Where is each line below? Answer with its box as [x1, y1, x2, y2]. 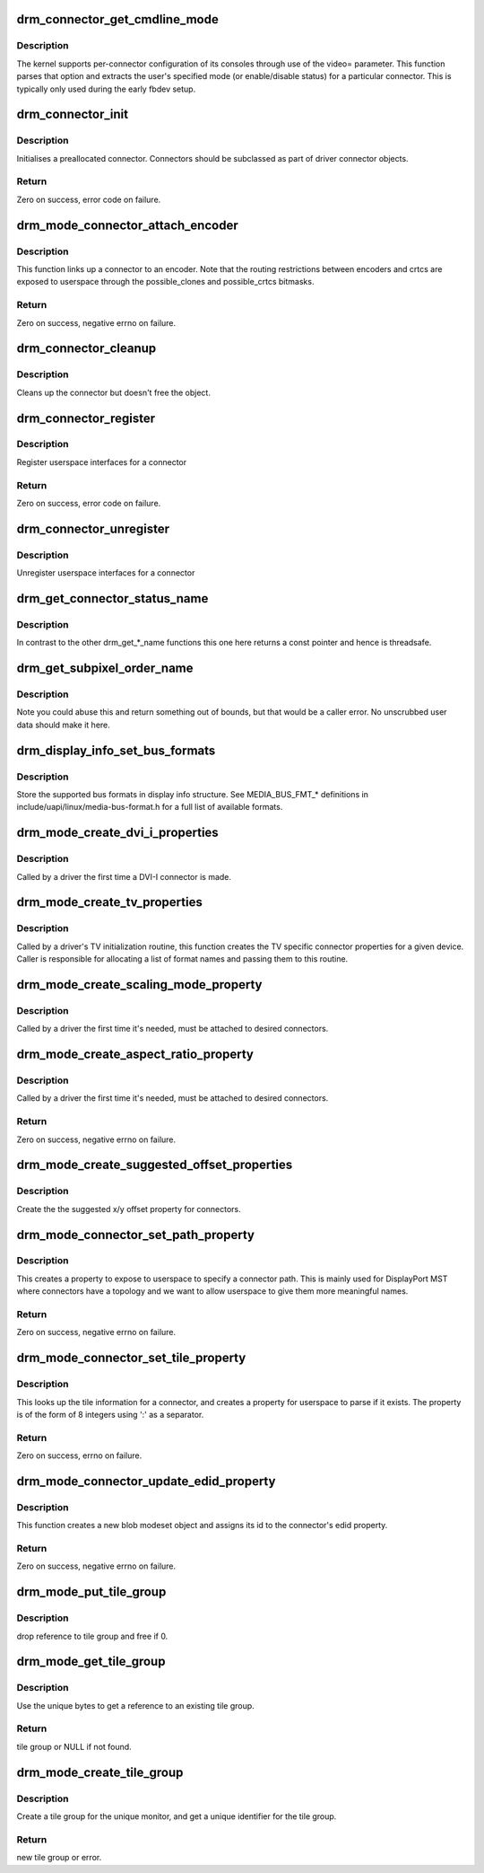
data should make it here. [16, 719, 111, 730]
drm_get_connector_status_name [16, 591, 209, 606]
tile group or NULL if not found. [16, 1741, 132, 1752]
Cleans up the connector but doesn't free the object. [16, 387, 211, 398]
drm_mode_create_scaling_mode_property [16, 977, 263, 992]
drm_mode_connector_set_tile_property [16, 1350, 246, 1366]
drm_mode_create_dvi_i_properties [16, 825, 219, 840]
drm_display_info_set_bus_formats [16, 743, 216, 758]
